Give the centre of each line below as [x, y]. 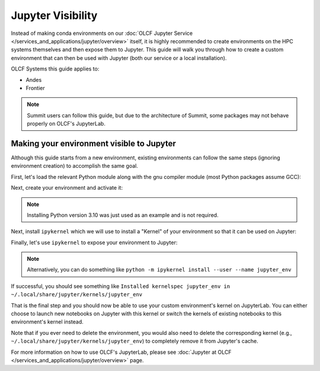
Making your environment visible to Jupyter [93, 143]
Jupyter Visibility [54, 15]
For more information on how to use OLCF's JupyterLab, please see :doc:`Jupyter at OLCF [121, 352]
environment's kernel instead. [47, 322]
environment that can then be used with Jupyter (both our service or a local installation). [119, 58]
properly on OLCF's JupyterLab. [66, 124]
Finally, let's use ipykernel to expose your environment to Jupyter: [94, 242]
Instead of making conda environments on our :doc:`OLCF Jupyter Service [102, 33]
